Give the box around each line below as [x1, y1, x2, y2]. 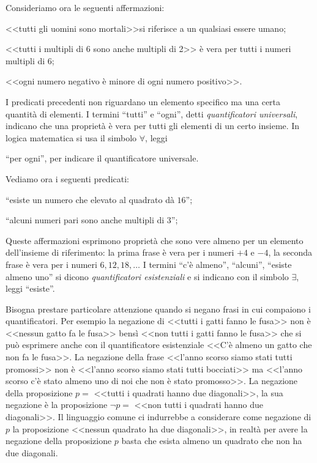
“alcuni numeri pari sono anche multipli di [6, 213, 165, 226]
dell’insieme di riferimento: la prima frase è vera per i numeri [6, 246, 234, 259]
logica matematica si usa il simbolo [6, 131, 137, 144]
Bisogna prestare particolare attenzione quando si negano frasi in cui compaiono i [6, 302, 311, 315]
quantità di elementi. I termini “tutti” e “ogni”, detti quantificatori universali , [6, 107, 298, 120]
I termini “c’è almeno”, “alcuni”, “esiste [143, 257, 292, 270]
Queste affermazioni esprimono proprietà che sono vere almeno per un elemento [6, 234, 304, 246]
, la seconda [268, 246, 313, 259]
